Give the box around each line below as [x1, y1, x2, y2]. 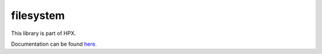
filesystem [11, 9, 65, 22]
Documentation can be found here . [11, 40, 97, 47]
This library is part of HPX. [11, 30, 76, 37]
